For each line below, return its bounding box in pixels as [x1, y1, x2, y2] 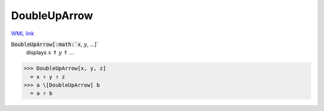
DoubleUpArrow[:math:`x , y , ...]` [11, 41, 98, 48]
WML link [11, 30, 35, 37]
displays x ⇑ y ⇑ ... [26, 49, 74, 56]
